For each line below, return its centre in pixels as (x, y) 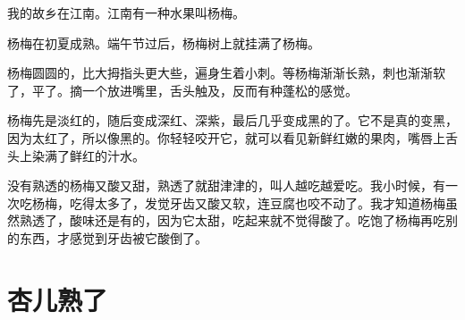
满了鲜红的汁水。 (94, 155)
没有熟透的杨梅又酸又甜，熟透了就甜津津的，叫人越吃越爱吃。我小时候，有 (226, 185)
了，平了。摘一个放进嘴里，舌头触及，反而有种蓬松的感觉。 (182, 90)
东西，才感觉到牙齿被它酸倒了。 (113, 237)
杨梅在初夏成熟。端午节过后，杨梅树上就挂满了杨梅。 (164, 42)
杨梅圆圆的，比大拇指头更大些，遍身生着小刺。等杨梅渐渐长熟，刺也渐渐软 (226, 73)
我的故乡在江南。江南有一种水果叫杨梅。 (126, 13)
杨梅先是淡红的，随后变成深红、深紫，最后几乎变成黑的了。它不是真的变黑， (232, 120)
